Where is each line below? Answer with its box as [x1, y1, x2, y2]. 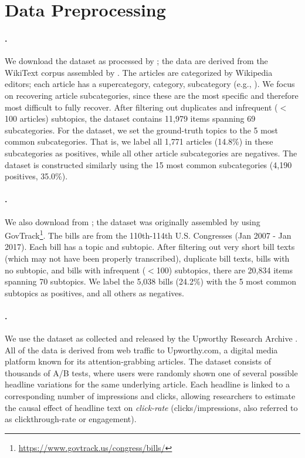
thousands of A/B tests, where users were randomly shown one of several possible [5, 366, 298, 379]
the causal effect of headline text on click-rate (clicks [5, 401, 194, 413]
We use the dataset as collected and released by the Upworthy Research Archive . [5, 332, 298, 345]
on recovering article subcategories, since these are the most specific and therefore [5, 89, 299, 101]
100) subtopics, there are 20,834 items [156, 263, 293, 276]
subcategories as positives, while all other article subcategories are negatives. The [5, 146, 297, 159]
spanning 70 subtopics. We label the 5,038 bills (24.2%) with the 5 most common [5, 275, 296, 287]
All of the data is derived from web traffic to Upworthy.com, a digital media [5, 343, 278, 356]
